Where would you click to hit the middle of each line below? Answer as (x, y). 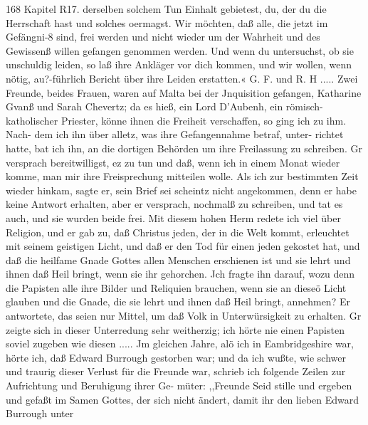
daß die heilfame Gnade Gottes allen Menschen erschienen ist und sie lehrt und (178, 259)
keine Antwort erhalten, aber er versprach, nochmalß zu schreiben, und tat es (174, 204)
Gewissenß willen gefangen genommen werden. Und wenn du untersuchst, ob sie (180, 50)
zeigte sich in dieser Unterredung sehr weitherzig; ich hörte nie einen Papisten (175, 329)
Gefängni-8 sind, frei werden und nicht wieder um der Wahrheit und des (163, 37)
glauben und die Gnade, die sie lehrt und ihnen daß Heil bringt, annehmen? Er (178, 301)
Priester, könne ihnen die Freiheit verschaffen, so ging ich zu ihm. (204, 120)
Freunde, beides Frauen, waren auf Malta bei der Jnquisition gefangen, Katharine (184, 92)
